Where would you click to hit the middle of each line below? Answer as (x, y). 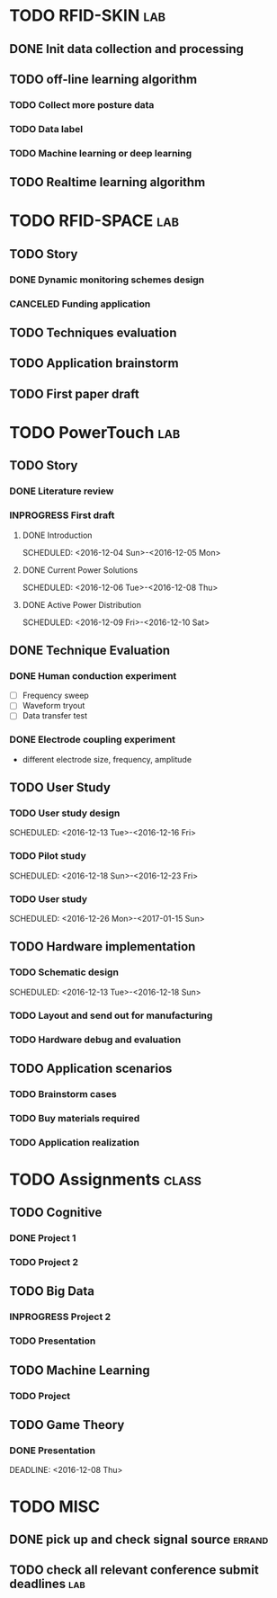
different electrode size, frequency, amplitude (107, 759)
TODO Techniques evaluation (93, 332)
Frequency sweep (56, 696)
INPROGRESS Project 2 (60, 1317)
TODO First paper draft (74, 393)
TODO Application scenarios (91, 1068)
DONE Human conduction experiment (93, 675)
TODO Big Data (52, 1291)
